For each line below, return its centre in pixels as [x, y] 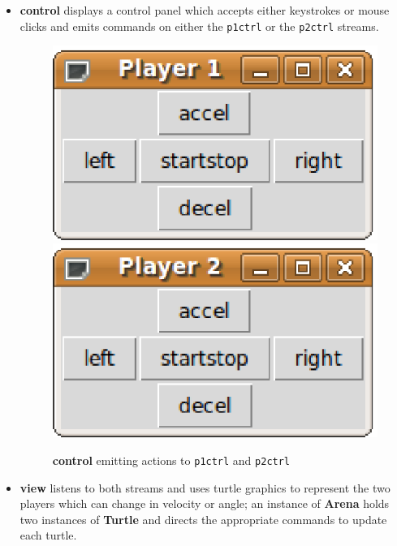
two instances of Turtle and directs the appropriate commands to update [203, 519]
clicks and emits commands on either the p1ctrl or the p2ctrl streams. [199, 26]
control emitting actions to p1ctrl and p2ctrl [171, 460]
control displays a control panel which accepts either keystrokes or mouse [205, 10]
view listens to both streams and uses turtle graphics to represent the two [205, 487]
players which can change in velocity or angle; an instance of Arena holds [205, 503]
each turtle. [48, 535]
